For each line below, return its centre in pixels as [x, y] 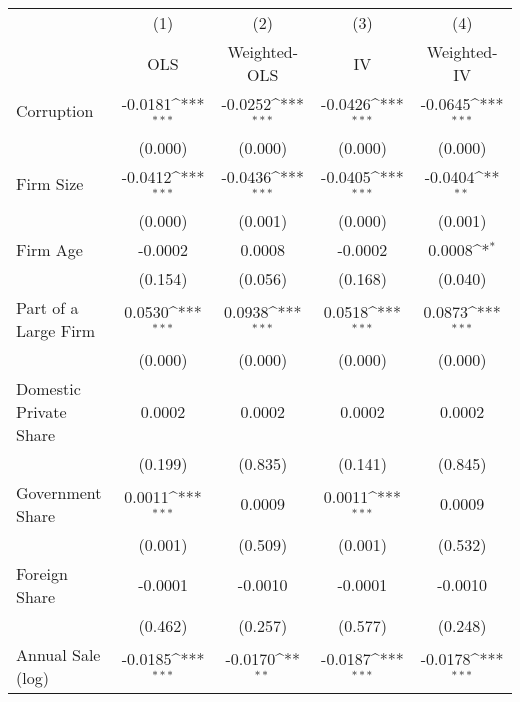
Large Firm [56, 330]
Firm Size [50, 184]
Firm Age [49, 249]
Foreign [42, 573]
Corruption [55, 111]
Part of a [47, 307]
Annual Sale [58, 654]
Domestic [48, 388]
